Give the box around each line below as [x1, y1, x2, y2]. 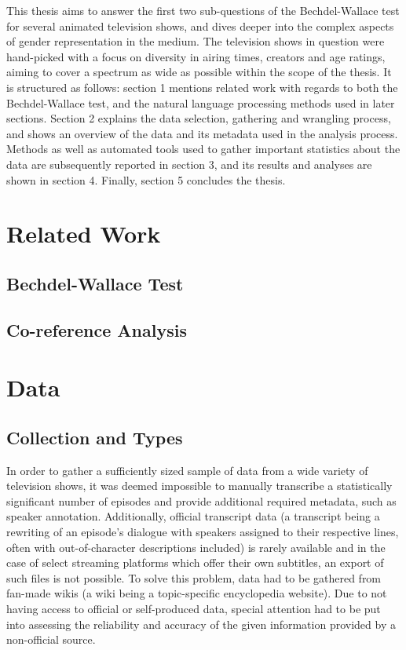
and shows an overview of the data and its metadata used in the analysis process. [6, 125, 398, 141]
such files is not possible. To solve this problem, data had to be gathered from [6, 569, 382, 586]
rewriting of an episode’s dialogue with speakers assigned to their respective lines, [6, 524, 399, 540]
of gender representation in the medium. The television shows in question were [6, 33, 385, 49]
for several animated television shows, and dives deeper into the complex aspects [6, 17, 394, 34]
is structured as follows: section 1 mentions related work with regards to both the [6, 79, 398, 95]
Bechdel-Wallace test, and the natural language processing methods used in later [6, 94, 395, 111]
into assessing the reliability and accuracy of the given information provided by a [6, 615, 396, 632]
